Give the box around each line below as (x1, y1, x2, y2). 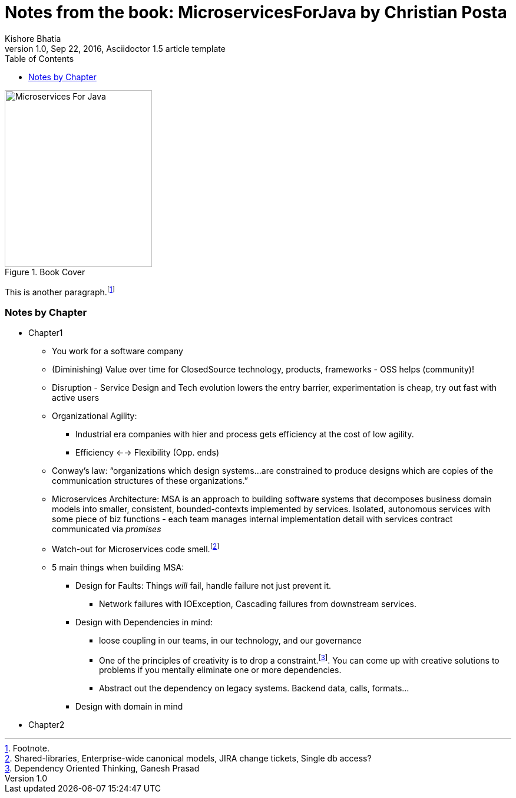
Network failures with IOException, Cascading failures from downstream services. (99, 598, 416, 609)
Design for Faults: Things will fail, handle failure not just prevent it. (75, 580, 332, 591)
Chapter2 (28, 720, 65, 730)
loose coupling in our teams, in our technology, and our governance (99, 635, 362, 645)
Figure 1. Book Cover (5, 266, 85, 277)
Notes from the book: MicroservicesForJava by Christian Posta (5, 2, 507, 22)
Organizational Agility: (52, 411, 137, 421)
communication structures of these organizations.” (52, 476, 248, 486)
